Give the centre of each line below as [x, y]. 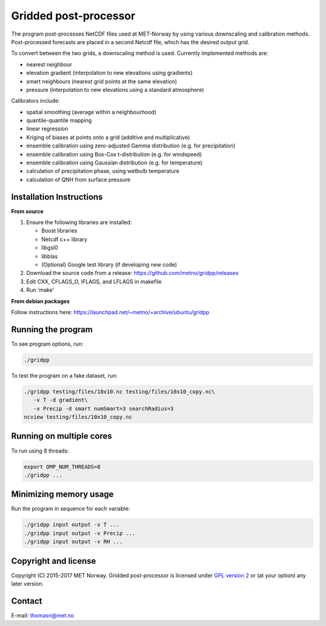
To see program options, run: [47, 344]
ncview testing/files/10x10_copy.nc [78, 417]
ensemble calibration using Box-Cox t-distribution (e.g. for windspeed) [114, 154]
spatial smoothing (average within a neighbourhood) [91, 112]
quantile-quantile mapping [59, 120]
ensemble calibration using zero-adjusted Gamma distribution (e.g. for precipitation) [131, 146]
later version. [27, 584]
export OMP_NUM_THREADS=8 [62, 466]
